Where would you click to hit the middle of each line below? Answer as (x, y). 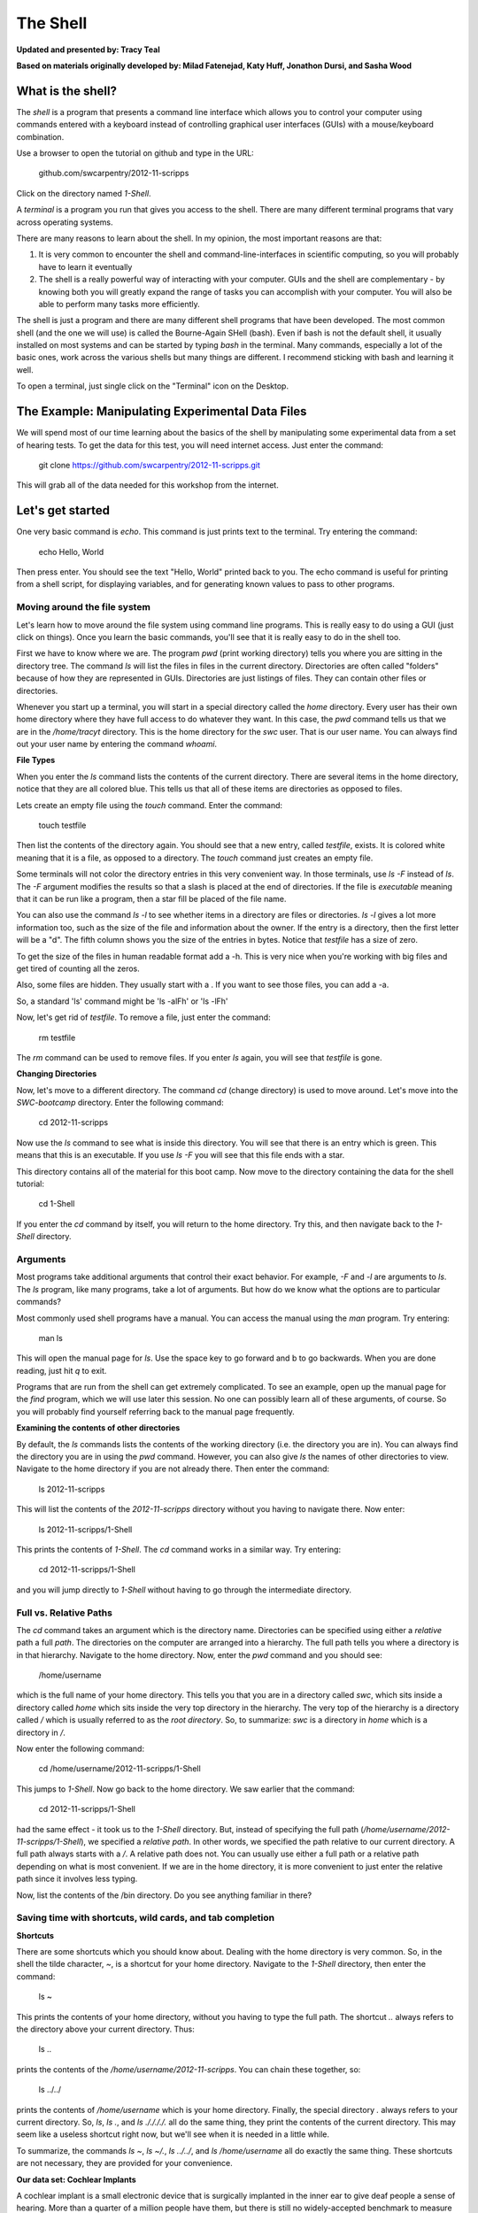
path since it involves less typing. (77, 1879)
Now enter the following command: (81, 1749)
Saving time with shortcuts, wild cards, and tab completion (146, 1918)
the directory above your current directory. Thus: (105, 2029)
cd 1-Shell (57, 1204)
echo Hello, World (71, 551)
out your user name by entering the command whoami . (116, 744)
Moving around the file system (83, 607)
